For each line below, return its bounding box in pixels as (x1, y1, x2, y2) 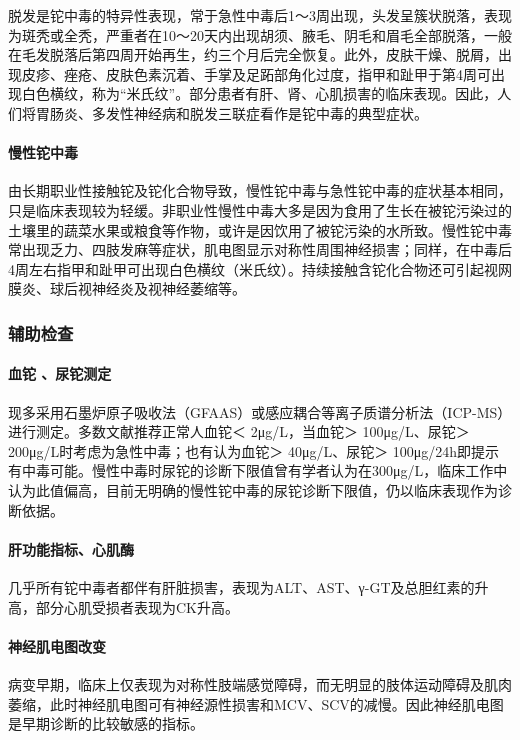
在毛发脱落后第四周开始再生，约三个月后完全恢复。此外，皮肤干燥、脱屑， (8, 44, 498, 65)
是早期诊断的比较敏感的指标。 (8, 713, 204, 734)
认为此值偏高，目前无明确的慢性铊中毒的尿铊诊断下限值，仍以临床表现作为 (8, 479, 498, 500)
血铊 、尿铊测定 (8, 363, 112, 384)
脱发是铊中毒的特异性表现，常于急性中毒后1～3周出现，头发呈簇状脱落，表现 (8, 5, 512, 25)
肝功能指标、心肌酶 (8, 538, 134, 559)
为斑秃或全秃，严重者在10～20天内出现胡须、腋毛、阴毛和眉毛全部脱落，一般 (8, 24, 512, 45)
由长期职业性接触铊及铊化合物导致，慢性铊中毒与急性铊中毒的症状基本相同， (8, 180, 512, 201)
